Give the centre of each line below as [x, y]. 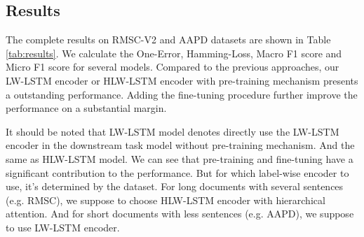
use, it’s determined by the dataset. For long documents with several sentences [175, 186]
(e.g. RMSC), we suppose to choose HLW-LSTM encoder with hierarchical [166, 200]
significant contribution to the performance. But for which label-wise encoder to [177, 172]
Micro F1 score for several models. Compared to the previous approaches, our [173, 67]
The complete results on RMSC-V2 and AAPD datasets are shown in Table [168, 39]
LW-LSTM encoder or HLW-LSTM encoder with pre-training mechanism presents [182, 80]
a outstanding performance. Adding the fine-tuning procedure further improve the [182, 94]
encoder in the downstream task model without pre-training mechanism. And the [180, 145]
